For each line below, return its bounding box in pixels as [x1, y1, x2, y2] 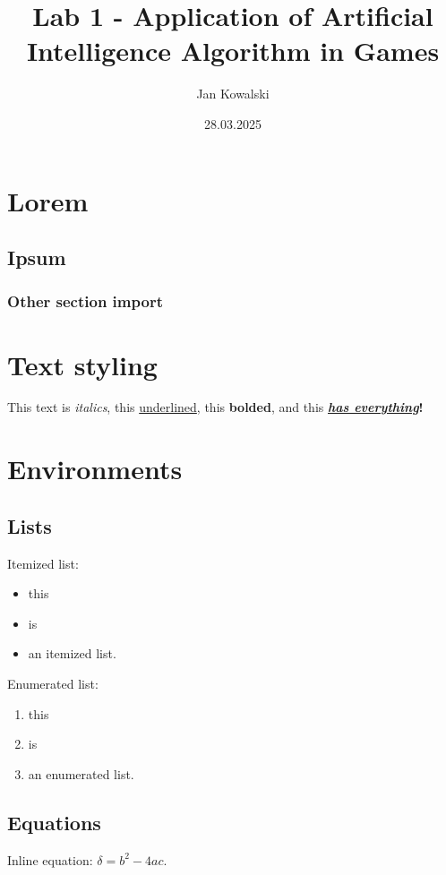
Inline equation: [7, 850, 93, 869]
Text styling [7, 346, 158, 382]
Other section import [7, 290, 163, 313]
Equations [7, 808, 101, 836]
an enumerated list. [28, 764, 134, 783]
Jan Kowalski [196, 84, 270, 103]
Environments [7, 450, 183, 487]
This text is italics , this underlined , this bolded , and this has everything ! [7, 398, 424, 416]
